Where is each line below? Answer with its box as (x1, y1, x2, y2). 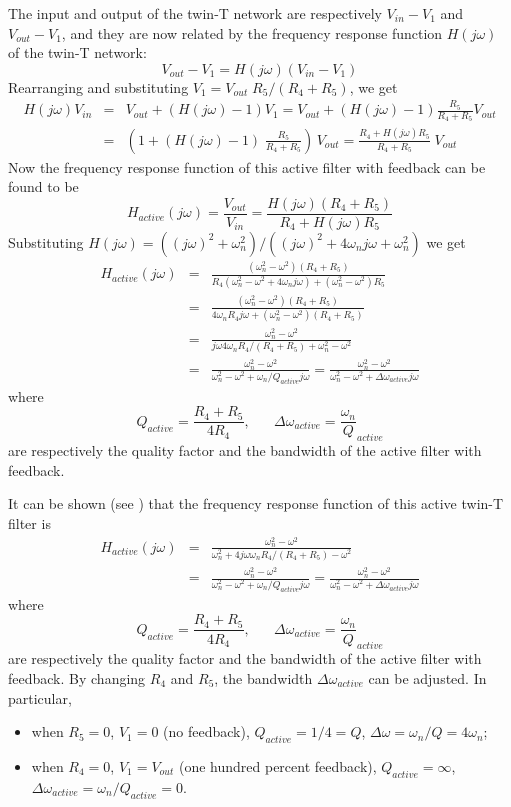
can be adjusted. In (368, 667, 487, 688)
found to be (8, 176, 79, 197)
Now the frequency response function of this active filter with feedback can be (8, 156, 486, 177)
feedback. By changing (8, 667, 146, 688)
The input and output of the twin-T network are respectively (8, 3, 382, 23)
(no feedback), (163, 721, 250, 742)
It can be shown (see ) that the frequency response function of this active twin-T (8, 493, 504, 514)
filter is (8, 512, 51, 533)
